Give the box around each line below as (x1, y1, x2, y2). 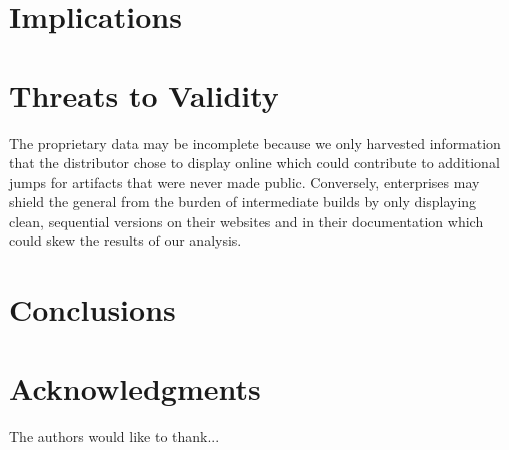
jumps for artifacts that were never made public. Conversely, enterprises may (9, 171, 480, 192)
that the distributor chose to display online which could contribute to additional (9, 152, 500, 173)
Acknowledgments (9, 367, 261, 408)
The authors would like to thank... (9, 425, 220, 446)
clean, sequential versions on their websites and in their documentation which (9, 210, 484, 231)
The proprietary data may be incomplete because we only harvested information (9, 132, 501, 153)
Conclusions (9, 289, 176, 330)
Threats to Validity (9, 74, 279, 115)
